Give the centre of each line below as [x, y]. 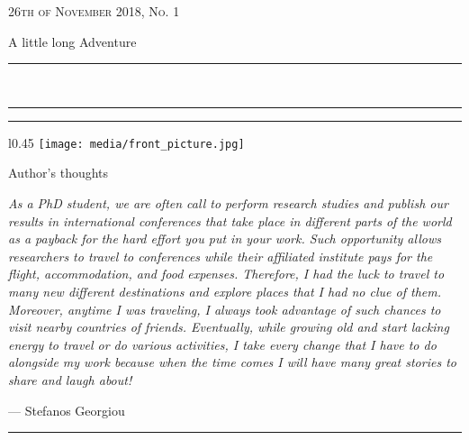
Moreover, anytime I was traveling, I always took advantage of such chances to [225, 309]
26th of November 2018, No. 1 [94, 11]
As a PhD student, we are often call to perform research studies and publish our [228, 203]
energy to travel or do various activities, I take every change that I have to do [222, 344]
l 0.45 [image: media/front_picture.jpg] [126, 142]
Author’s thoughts [59, 173]
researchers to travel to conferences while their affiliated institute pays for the [221, 256]
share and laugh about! [70, 379]
